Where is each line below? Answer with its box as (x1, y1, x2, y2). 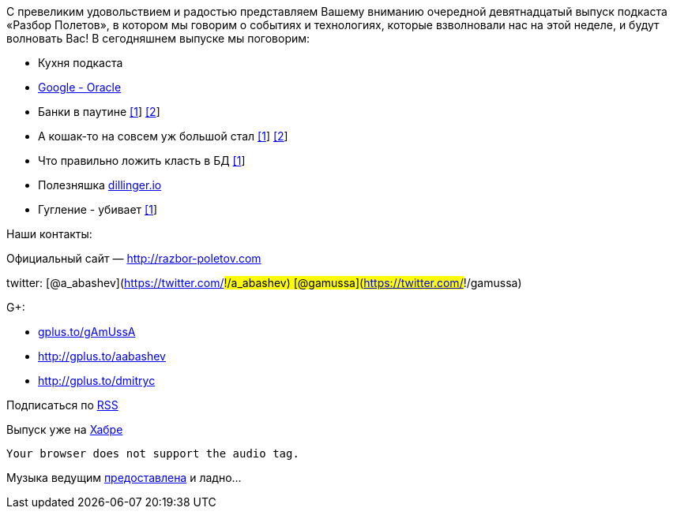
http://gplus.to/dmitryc (38, 374, 156, 387)
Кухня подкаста (38, 56, 123, 69)
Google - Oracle (38, 80, 122, 94)
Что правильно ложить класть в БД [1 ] (38, 154, 246, 167)
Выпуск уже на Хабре (6, 423, 123, 436)
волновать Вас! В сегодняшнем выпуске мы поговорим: (6, 32, 310, 45)
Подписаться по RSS (6, 398, 118, 412)
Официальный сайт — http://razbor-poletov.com (6, 252, 261, 265)
